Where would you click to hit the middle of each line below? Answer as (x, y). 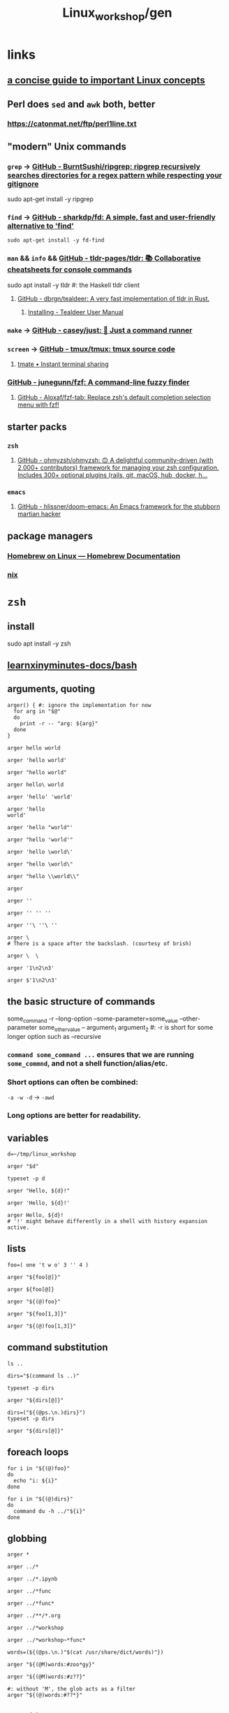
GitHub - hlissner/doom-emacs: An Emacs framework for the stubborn (119, 506)
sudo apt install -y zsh (39, 643)
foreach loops (38, 1452)
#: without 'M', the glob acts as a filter (72, 1689)
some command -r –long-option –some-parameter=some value (93, 1019)
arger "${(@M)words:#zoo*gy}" (51, 1665)
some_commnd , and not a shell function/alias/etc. (88, 1063)
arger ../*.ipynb (32, 1579)
